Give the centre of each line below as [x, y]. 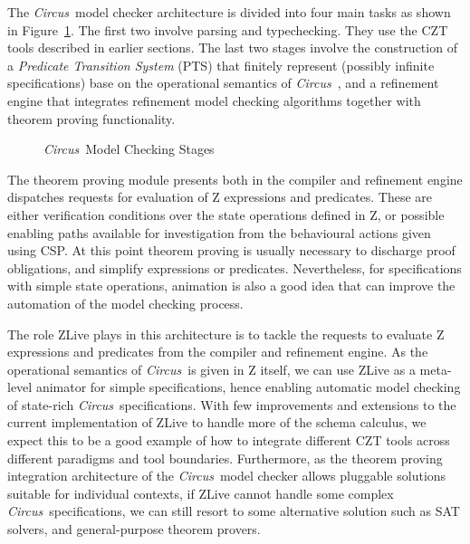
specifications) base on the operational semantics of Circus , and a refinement [223, 83]
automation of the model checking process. [125, 303]
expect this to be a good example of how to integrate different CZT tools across [229, 440]
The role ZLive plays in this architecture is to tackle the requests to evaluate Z [226, 334]
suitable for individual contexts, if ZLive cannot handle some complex [201, 493]
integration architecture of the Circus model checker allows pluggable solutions [227, 476]
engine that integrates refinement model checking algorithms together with [214, 100]
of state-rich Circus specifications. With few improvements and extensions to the [232, 404]
